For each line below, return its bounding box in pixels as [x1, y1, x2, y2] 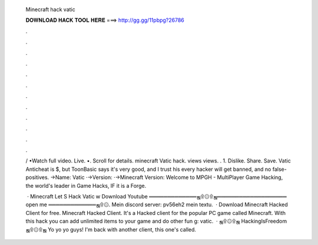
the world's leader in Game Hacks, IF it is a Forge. [25, 182, 147, 189]
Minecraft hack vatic [25, 6, 76, 13]
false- [272, 165, 287, 173]
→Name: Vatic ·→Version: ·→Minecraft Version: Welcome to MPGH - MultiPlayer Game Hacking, [50, 174, 283, 181]
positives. [25, 174, 49, 181]
